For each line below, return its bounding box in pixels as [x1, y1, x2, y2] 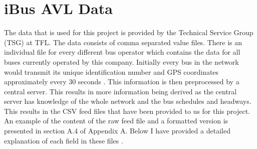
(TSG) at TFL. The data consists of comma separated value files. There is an [4, 37, 242, 47]
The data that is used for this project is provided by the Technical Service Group [4, 27, 253, 38]
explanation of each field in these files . [4, 135, 123, 145]
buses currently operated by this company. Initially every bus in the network [4, 56, 239, 67]
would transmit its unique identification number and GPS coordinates [4, 66, 219, 77]
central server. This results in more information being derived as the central [4, 86, 237, 96]
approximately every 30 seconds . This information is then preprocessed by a [4, 76, 239, 87]
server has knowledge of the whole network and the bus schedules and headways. [4, 96, 251, 106]
